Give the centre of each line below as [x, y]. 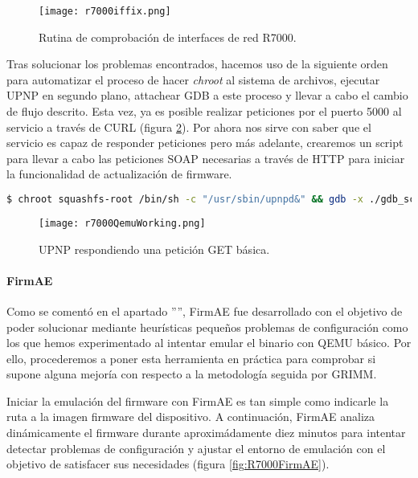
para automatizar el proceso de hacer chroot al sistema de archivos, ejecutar [193, 79]
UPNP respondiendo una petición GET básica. [154, 249]
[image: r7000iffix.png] [105, 11]
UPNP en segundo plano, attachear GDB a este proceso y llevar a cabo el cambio [207, 95]
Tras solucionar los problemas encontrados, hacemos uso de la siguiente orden [197, 64]
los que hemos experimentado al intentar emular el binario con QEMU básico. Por [209, 343]
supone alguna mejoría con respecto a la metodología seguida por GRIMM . [192, 374]
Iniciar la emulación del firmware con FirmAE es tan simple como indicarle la [198, 400]
